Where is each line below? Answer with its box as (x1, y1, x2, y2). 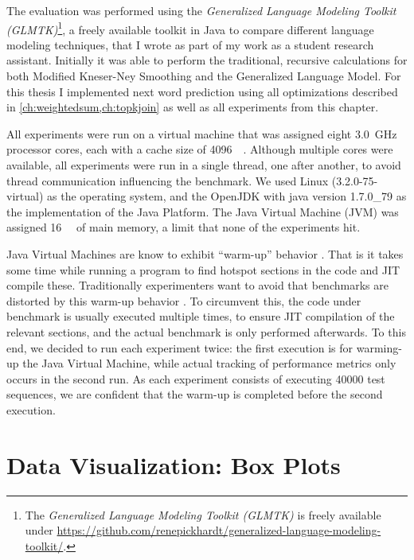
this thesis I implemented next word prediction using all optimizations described (6, 83, 398, 99)
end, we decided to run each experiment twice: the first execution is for (6, 339, 353, 356)
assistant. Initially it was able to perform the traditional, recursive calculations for (6, 52, 408, 68)
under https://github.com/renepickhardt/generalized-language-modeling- (25, 522, 381, 539)
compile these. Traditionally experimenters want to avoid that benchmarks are (6, 277, 389, 294)
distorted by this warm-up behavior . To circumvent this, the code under (6, 292, 361, 309)
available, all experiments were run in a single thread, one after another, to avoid (6, 157, 401, 173)
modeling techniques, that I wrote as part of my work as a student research (6, 36, 374, 52)
